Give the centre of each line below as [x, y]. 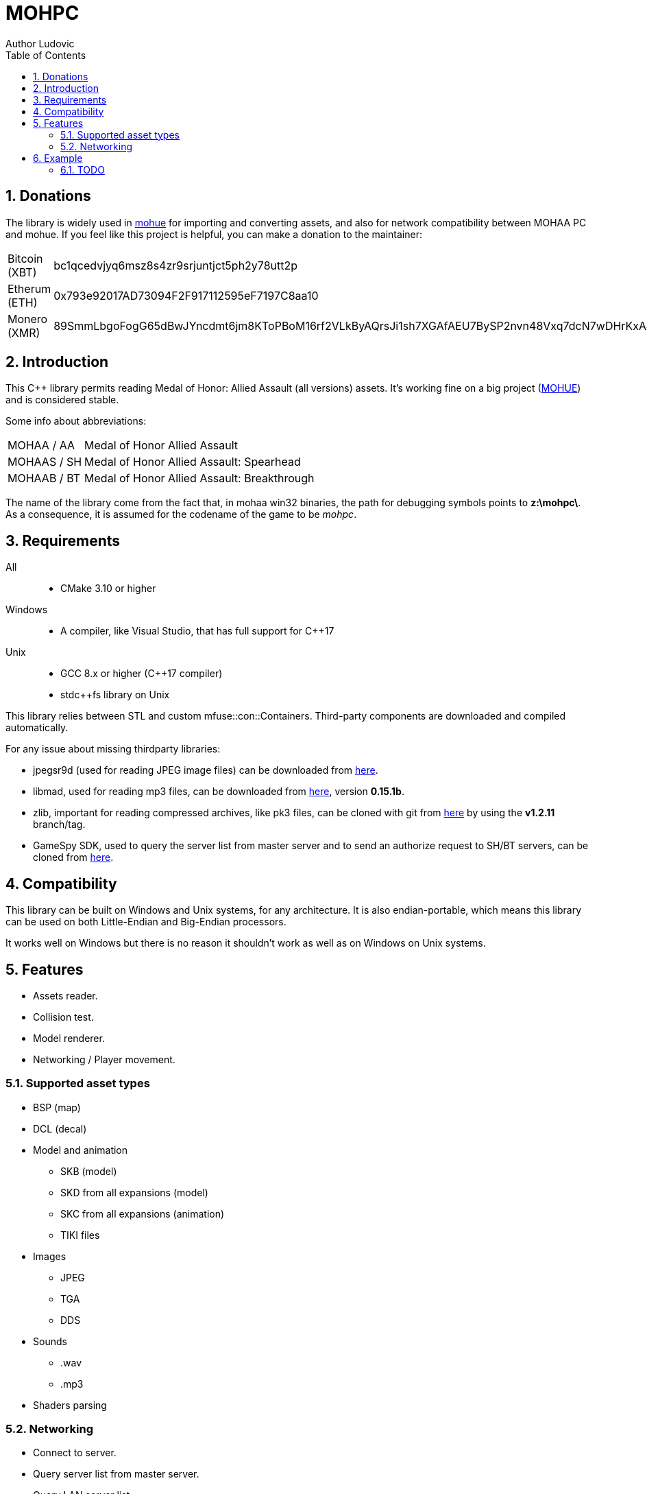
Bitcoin [25, 258]
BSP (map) [57, 1107]
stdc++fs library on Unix [115, 695]
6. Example [58, 158]
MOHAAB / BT [44, 478]
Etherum [29, 288]
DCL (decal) [60, 1128]
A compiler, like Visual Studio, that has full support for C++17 [197, 631]
